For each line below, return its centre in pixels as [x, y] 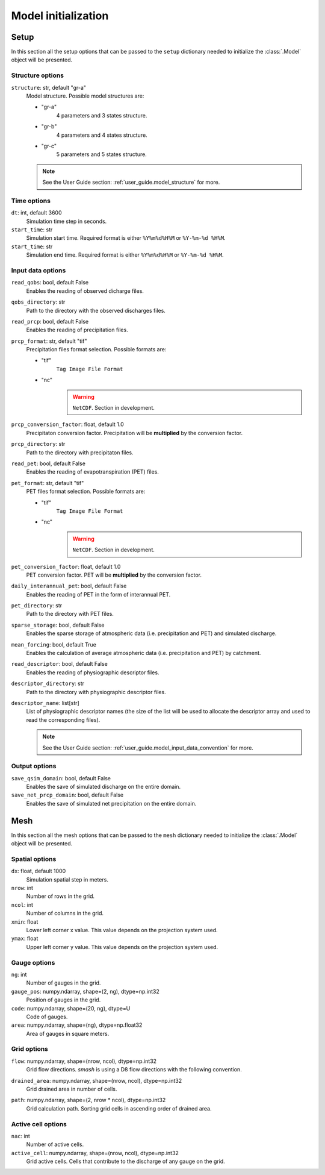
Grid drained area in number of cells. [72, 1089]
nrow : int [22, 888]
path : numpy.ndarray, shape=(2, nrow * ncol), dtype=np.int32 [88, 1100]
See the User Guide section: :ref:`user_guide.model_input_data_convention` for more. [148, 748]
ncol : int [22, 904]
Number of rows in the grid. [60, 896]
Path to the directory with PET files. [70, 614]
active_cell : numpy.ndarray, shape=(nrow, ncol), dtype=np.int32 [95, 1153]
